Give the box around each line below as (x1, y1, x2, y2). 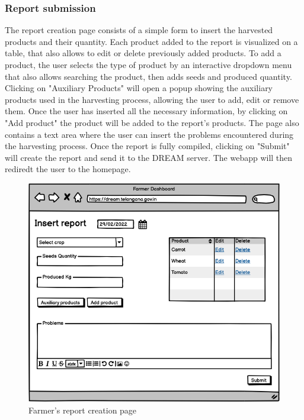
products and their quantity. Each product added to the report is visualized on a (5, 35, 298, 47)
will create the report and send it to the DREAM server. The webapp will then (5, 151, 293, 163)
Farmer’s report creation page (28, 404, 137, 416)
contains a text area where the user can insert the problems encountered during (5, 128, 294, 140)
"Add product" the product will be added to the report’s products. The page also (5, 116, 299, 128)
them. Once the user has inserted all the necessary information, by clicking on (5, 105, 288, 117)
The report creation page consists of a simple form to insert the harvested (5, 24, 273, 36)
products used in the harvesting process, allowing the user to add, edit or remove (5, 93, 299, 105)
